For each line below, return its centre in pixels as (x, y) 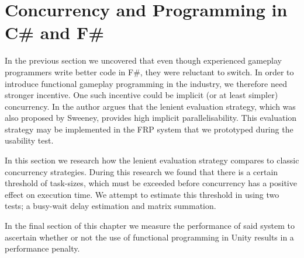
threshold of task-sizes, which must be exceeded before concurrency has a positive (151, 183)
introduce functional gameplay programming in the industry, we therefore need (146, 83)
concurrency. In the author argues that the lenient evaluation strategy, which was (150, 106)
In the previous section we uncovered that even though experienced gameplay (143, 60)
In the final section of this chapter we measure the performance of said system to (150, 226)
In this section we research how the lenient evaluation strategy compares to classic (152, 160)
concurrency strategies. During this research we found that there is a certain (141, 171)
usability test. (29, 140)
